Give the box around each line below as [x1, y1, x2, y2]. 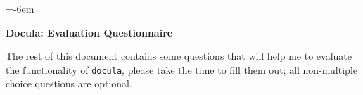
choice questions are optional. [6, 76, 132, 91]
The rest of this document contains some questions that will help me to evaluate [6, 49, 352, 63]
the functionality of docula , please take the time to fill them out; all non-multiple [6, 62, 357, 77]
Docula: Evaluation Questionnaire [6, 25, 173, 39]
